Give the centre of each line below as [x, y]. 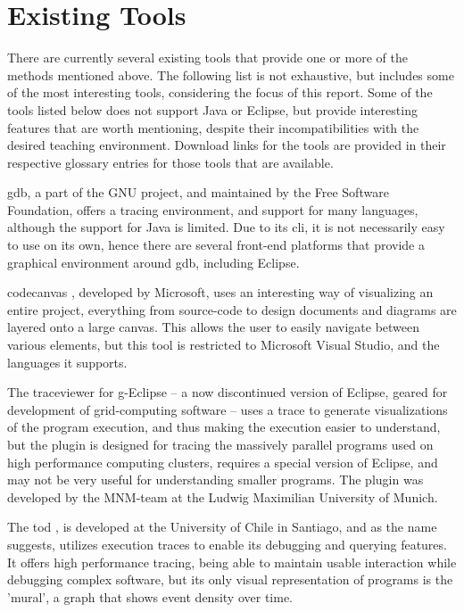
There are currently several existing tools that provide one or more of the [207, 58]
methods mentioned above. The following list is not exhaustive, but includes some [231, 74]
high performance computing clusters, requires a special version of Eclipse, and [223, 462]
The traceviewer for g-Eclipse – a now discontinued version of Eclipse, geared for [228, 392]
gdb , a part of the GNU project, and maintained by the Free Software [198, 192]
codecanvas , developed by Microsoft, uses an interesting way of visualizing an [220, 292]
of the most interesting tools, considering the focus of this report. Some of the [220, 92]
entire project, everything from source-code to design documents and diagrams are [232, 309]
